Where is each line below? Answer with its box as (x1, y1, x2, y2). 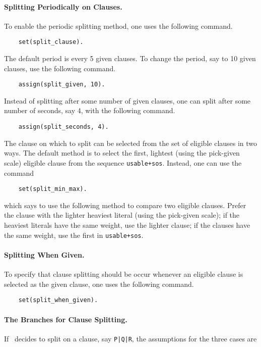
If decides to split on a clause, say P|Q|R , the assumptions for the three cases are (4, 333, 257, 343)
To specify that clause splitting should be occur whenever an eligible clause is (4, 269, 243, 279)
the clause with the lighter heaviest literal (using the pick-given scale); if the (4, 210, 240, 220)
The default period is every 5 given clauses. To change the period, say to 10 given (4, 53, 256, 64)
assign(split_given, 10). (18, 81, 105, 88)
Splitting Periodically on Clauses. (4, 1, 122, 12)
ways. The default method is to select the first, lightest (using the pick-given (4, 147, 240, 158)
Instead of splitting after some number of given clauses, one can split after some (4, 95, 251, 106)
